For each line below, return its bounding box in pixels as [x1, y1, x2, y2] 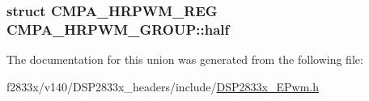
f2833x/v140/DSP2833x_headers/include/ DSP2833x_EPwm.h [6, 78, 319, 95]
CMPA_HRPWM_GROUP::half [6, 19, 230, 39]
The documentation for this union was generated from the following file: [6, 51, 363, 68]
